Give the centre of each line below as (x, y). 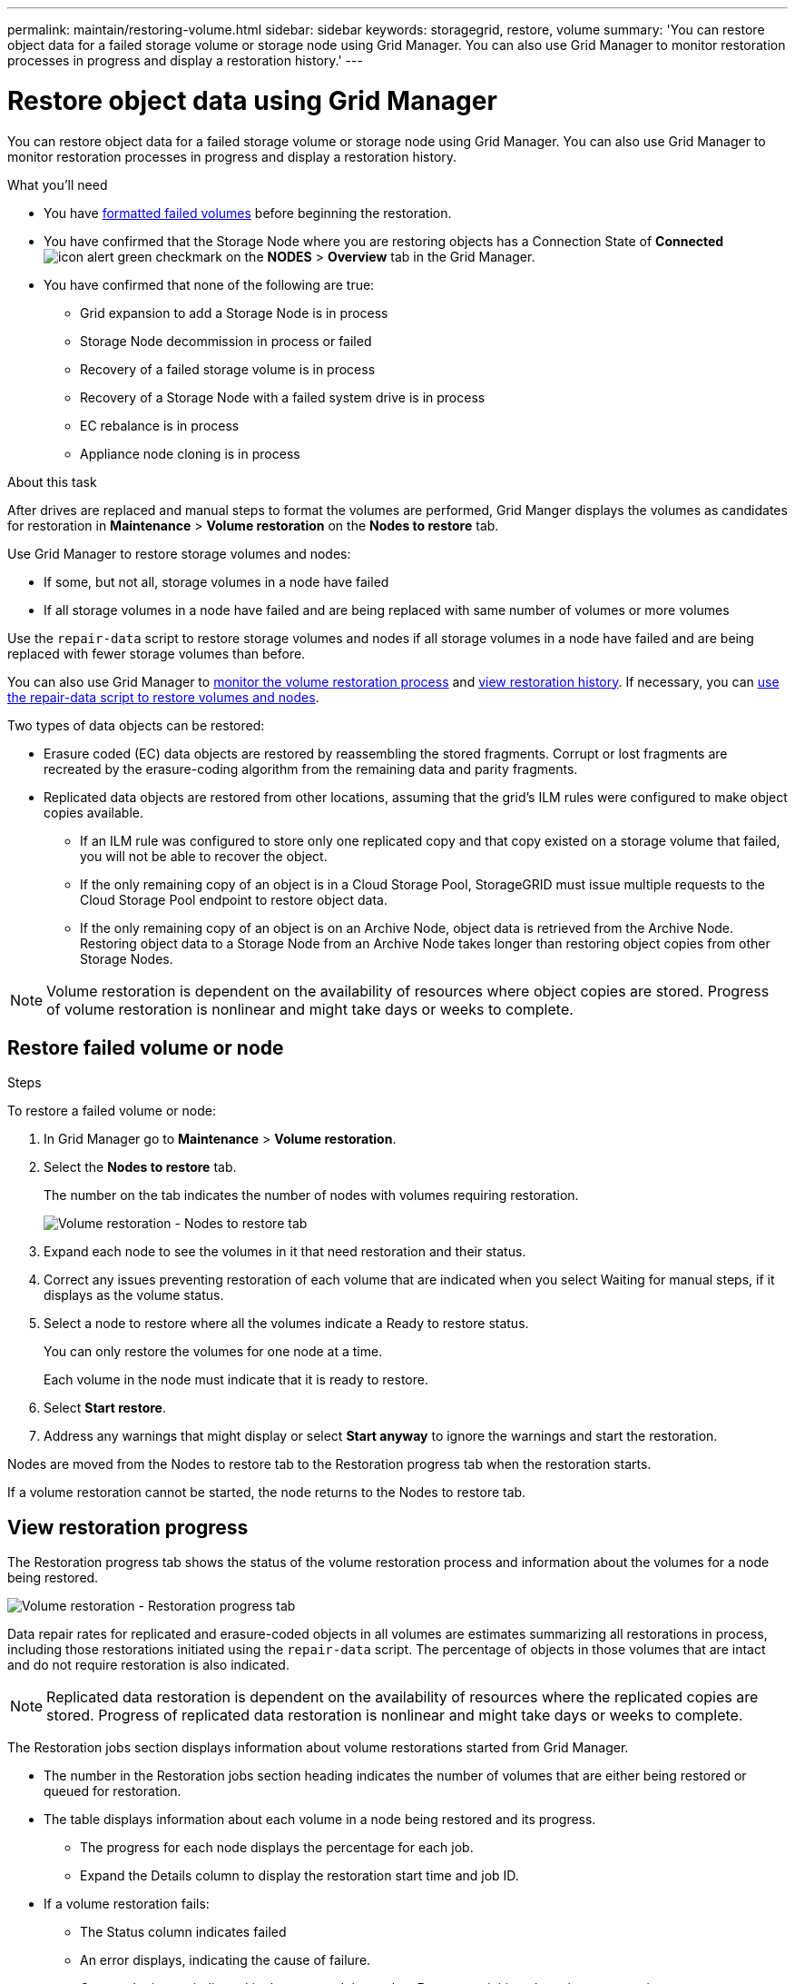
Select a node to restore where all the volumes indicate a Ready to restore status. (286, 1324)
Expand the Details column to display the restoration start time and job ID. (299, 1876)
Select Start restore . (105, 1408)
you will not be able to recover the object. (204, 856)
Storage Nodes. (127, 958)
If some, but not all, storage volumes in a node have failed (216, 581)
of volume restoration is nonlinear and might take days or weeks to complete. (310, 1009)
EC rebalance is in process (160, 425)
